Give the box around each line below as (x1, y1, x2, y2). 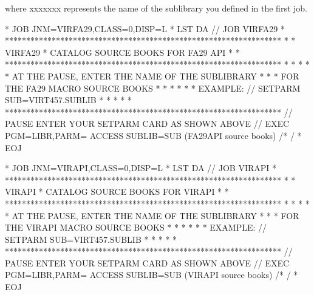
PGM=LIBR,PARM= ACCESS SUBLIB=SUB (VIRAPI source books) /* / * (5, 268, 298, 281)
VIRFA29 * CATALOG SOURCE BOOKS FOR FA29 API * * (5, 46, 240, 58)
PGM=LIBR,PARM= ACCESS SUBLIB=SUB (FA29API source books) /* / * (5, 129, 302, 141)
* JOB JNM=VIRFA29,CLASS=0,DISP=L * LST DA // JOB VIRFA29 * (5, 22, 285, 35)
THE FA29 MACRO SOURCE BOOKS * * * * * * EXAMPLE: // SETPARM (5, 81, 301, 94)
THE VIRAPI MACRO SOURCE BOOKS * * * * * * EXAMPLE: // (5, 221, 267, 234)
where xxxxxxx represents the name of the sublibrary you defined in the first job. (5, 2, 307, 14)
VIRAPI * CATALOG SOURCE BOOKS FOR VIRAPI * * (5, 185, 229, 198)
